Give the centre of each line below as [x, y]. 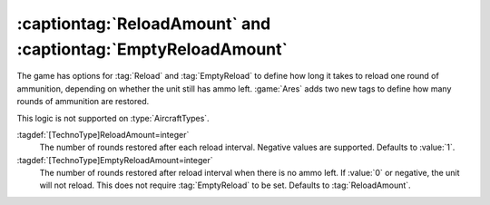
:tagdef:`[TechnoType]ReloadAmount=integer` [103, 134]
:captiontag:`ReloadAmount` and [144, 24]
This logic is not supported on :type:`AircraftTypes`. [113, 118]
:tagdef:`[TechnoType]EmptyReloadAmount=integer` [115, 160]
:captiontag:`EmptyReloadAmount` [152, 49]
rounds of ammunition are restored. [83, 102]
